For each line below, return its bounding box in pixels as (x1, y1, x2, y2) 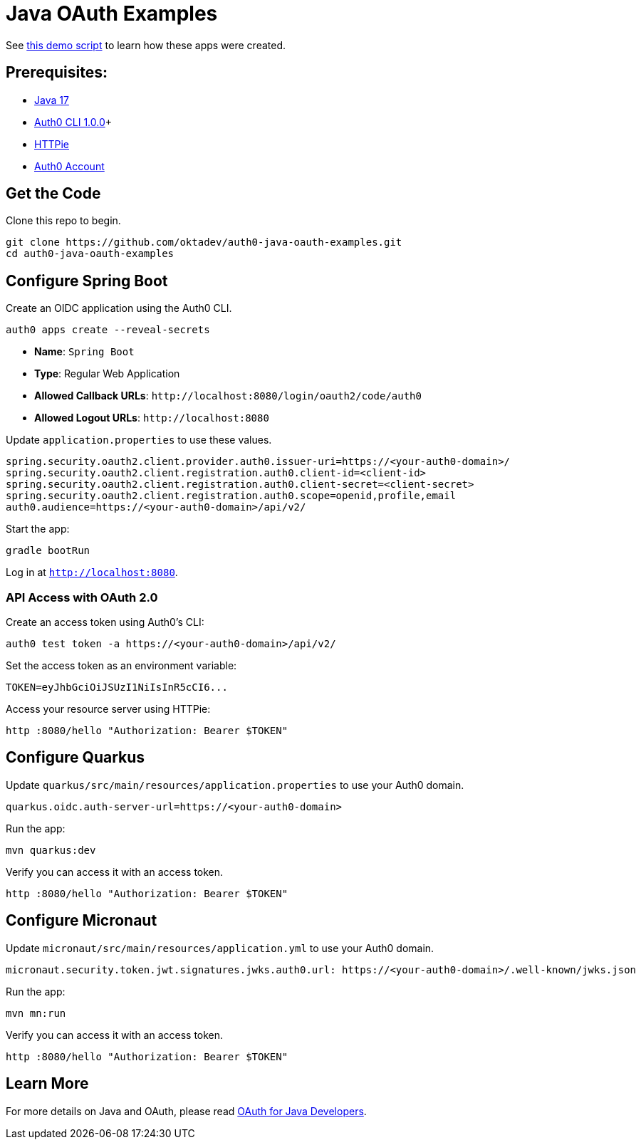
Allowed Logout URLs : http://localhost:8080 (34, 412, 269, 424)
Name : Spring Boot (34, 345, 135, 358)
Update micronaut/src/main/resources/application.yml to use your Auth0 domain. (6, 941, 434, 954)
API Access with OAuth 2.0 (6, 590, 158, 605)
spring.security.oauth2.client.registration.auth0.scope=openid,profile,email (6, 490, 457, 502)
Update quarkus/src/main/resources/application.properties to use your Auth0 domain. (6, 778, 464, 791)
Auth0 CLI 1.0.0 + (34, 115, 113, 128)
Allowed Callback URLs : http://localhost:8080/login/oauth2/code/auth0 (34, 389, 422, 402)
